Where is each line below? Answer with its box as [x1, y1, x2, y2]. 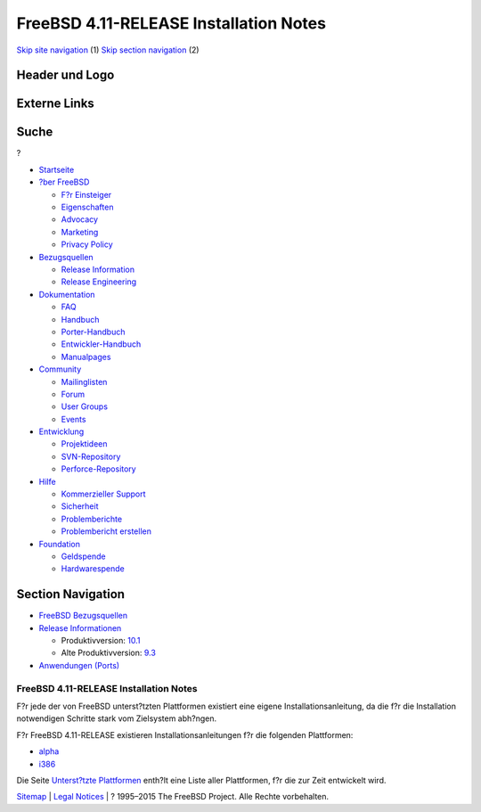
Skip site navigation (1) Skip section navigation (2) [16, 45, 200, 55]
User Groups [61, 401, 109, 412]
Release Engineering [61, 276, 137, 287]
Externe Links [16, 96, 95, 111]
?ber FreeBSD [38, 176, 90, 187]
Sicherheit [61, 501, 99, 512]
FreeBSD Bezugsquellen [38, 611, 128, 621]
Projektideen [61, 439, 108, 449]
